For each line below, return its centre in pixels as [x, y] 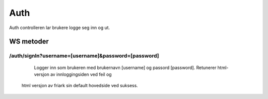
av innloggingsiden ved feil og [81, 74]
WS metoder [29, 42]
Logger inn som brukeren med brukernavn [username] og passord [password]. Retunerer [125, 67]
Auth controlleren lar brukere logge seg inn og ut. [60, 28]
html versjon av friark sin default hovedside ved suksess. [80, 86]
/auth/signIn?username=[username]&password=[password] [84, 56]
